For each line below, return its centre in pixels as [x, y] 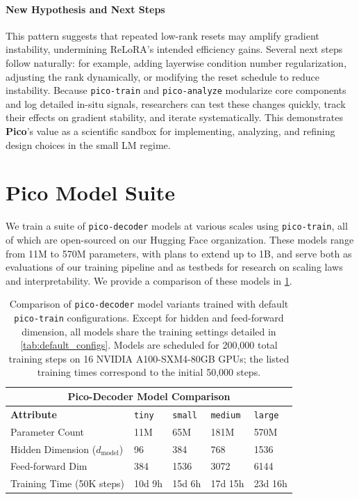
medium [226, 415]
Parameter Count [48, 431]
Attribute [34, 414]
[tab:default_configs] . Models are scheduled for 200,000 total [149, 345]
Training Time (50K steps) [67, 483]
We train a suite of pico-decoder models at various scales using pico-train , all [177, 226]
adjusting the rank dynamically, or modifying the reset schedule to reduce [162, 76]
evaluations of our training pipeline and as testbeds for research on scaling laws [174, 267]
